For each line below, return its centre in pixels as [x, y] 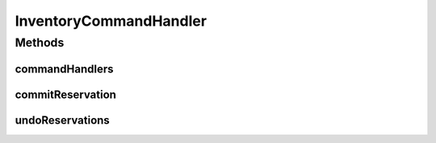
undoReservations [63, 120]
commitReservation [66, 94]
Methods [40, 43]
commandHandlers [64, 69]
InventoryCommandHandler [111, 21]
